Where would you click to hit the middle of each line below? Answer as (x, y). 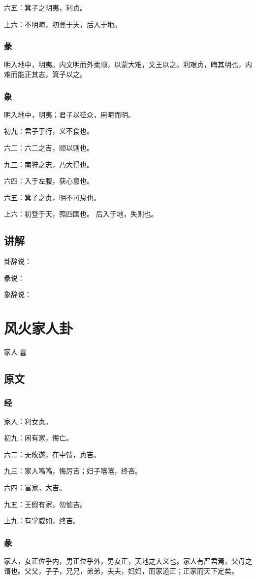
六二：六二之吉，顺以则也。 (49, 147)
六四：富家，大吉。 (35, 488)
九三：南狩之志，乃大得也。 (49, 164)
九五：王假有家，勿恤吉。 (45, 504)
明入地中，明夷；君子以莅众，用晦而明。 (69, 114)
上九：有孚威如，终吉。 (42, 521)
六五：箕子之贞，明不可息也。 (52, 197)
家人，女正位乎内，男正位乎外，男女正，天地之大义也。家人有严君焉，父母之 (128, 561)
